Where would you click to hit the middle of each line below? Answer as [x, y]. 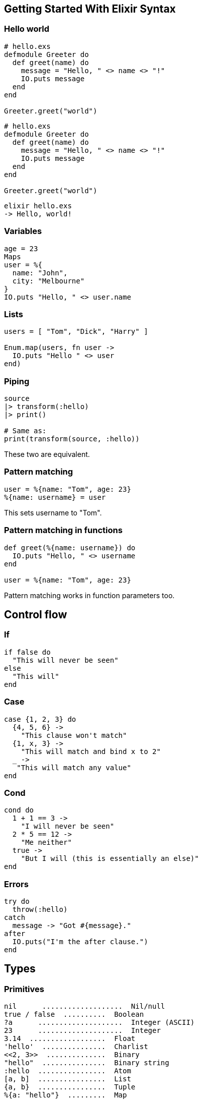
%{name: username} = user [55, 497]
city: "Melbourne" [48, 281]
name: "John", [40, 273]
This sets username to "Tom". [53, 512]
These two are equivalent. [47, 454]
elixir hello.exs [38, 206]
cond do [19, 810]
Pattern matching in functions [63, 530]
